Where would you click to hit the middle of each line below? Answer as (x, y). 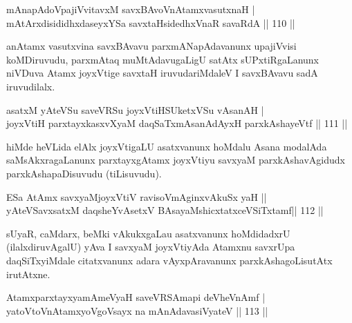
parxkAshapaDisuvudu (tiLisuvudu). (84, 173)
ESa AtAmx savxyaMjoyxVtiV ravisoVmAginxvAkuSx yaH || (137, 196)
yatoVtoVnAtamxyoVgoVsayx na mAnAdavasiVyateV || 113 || (137, 310)
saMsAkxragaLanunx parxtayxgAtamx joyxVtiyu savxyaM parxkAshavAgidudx (176, 160)
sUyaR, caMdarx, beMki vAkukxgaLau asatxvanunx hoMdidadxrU (148, 233)
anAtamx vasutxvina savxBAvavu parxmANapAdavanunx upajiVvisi (151, 46)
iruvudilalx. (31, 86)
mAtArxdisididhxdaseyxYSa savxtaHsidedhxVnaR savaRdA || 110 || (151, 22)
